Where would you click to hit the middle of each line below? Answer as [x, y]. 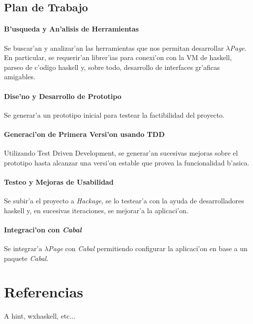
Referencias [44, 292]
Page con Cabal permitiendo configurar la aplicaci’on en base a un [148, 248]
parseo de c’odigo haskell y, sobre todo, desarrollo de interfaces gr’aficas [112, 67]
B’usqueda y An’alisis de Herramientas [71, 29]
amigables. [20, 77]
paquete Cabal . [26, 258]
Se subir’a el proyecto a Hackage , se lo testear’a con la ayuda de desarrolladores [124, 201]
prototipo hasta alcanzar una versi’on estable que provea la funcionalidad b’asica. [127, 162]
